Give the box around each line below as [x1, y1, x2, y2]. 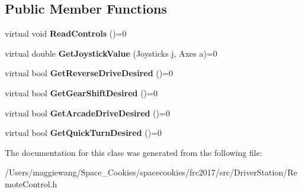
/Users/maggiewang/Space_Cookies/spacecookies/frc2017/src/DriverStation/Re [5, 166, 297, 178]
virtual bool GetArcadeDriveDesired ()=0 [5, 106, 170, 119]
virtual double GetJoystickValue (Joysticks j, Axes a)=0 [5, 47, 217, 59]
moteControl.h [5, 177, 57, 190]
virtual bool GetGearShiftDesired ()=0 [5, 86, 158, 99]
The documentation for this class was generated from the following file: [5, 146, 262, 158]
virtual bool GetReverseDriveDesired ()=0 [5, 67, 174, 79]
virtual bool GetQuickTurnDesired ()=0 [5, 126, 162, 139]
